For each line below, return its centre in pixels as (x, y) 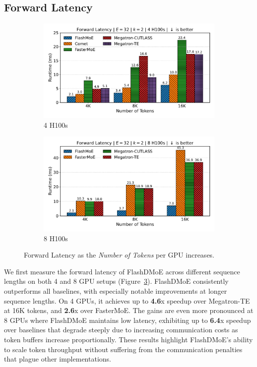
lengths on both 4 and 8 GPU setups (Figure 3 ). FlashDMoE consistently (116, 281)
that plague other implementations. (58, 359)
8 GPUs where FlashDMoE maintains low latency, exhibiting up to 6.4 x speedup (128, 320)
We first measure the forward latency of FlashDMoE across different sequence (122, 271)
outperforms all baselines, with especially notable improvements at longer (116, 290)
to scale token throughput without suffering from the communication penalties (123, 349)
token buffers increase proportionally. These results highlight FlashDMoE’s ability (128, 339)
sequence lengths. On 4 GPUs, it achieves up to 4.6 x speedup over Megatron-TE (127, 300)
